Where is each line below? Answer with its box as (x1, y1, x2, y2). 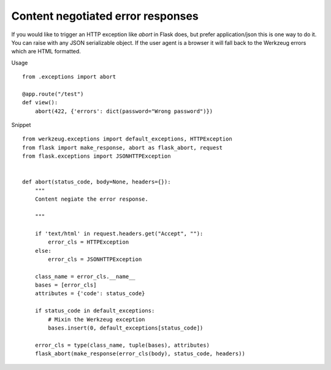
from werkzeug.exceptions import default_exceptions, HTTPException (22, 136, 232, 142)
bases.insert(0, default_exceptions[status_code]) (48, 325, 204, 331)
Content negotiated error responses (11, 9, 199, 23)
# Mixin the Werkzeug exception (48, 316, 145, 323)
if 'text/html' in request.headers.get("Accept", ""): (34, 230, 204, 237)
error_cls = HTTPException (48, 239, 129, 245)
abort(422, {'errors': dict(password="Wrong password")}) (34, 107, 213, 115)
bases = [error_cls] (34, 282, 97, 288)
